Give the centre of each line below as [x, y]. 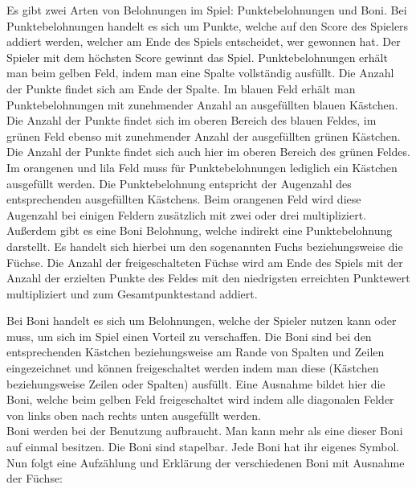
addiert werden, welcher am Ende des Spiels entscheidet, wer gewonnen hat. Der [204, 41]
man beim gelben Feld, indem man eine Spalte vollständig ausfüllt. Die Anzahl [200, 73]
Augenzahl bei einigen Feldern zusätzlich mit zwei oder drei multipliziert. [187, 214]
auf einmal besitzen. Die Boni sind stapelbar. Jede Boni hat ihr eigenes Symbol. [203, 447]
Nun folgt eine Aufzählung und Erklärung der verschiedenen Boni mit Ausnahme [206, 462]
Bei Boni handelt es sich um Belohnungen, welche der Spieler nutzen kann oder [202, 321]
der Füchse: [35, 478]
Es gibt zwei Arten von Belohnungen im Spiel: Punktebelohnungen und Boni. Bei [207, 10]
